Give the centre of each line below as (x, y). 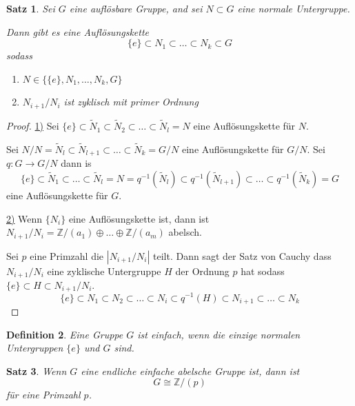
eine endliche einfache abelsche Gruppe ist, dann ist (190, 371)
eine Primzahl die (67, 255)
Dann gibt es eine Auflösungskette (78, 31)
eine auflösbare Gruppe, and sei (136, 8)
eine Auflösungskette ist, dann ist (139, 218)
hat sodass (263, 271)
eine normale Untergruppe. (294, 8)
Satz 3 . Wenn (37, 371)
